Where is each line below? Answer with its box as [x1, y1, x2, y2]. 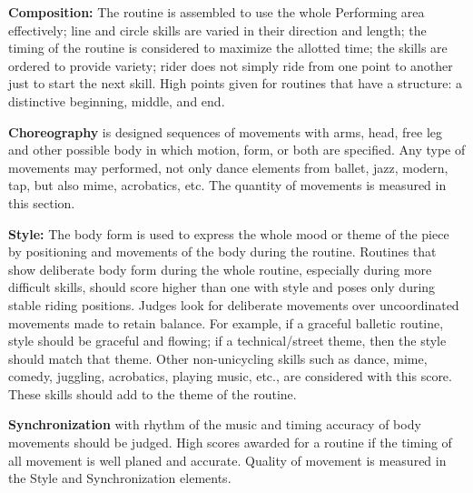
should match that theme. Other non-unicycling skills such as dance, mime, [8, 348, 428, 367]
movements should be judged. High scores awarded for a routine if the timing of [8, 433, 452, 452]
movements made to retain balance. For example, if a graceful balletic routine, [8, 313, 444, 332]
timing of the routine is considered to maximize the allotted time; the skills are [8, 38, 448, 57]
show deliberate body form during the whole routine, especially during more [8, 259, 432, 278]
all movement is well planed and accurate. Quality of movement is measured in [8, 450, 447, 469]
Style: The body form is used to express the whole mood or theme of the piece [8, 224, 449, 243]
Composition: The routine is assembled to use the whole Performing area [8, 3, 425, 21]
